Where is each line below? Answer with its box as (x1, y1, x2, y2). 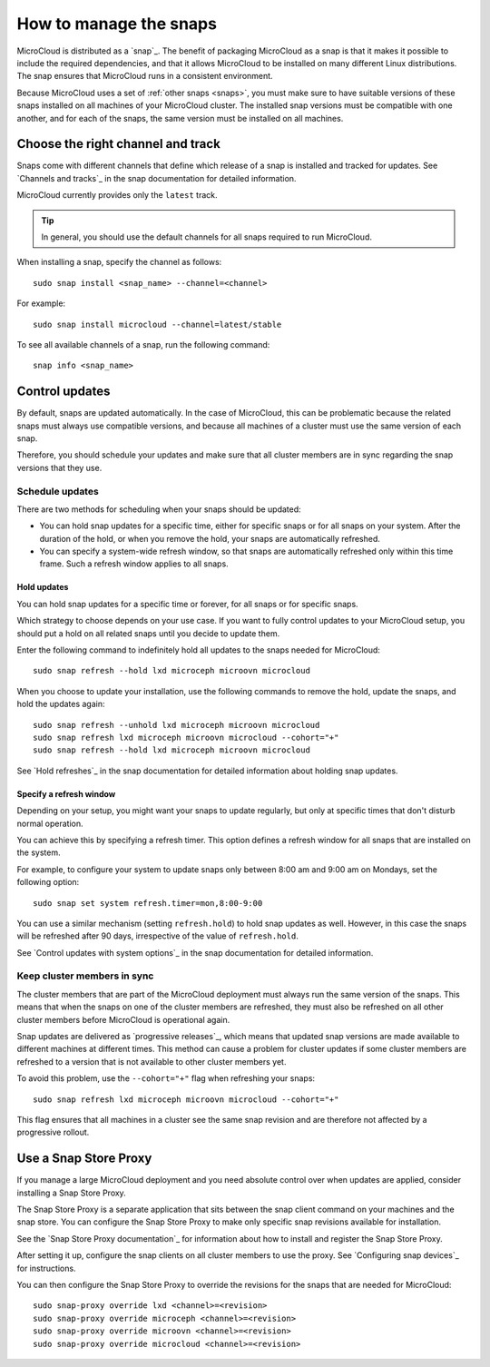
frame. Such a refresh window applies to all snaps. (39, 558, 229, 569)
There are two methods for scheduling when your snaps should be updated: (16, 504, 301, 515)
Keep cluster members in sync (16, 969, 154, 982)
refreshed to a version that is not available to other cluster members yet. (16, 1056, 287, 1067)
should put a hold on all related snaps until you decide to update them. (16, 627, 280, 639)
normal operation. (16, 818, 83, 829)
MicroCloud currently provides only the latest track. (16, 190, 218, 201)
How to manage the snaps (16, 14, 218, 34)
